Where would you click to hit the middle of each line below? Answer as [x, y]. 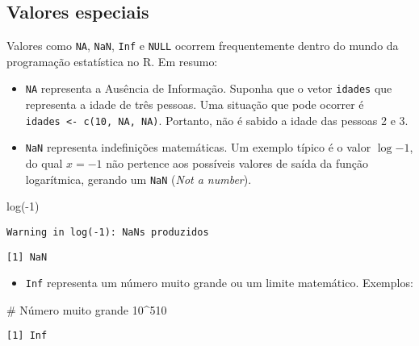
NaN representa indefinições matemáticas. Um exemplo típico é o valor [198, 147]
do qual [44, 163]
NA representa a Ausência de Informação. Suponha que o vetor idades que [209, 88]
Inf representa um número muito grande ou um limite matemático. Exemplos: [219, 283]
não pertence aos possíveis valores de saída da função [237, 163]
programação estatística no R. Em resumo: [112, 61]
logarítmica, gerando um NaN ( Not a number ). [138, 179]
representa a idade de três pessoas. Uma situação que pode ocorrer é [195, 104]
